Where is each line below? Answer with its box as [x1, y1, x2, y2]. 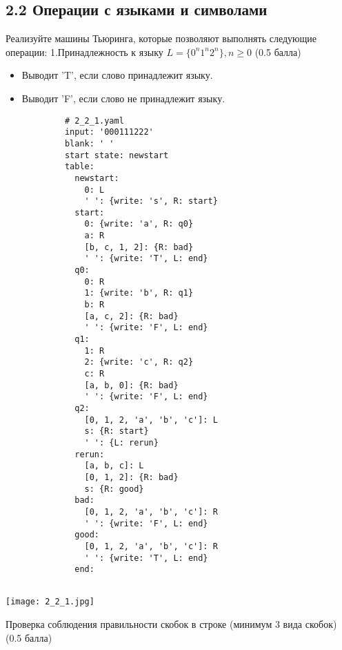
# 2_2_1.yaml [64, 115, 124, 126]
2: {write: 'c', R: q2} [84, 357, 194, 367]
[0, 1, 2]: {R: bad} [84, 472, 179, 482]
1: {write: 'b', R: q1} [84, 288, 194, 298]
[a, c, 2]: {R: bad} [84, 311, 179, 321]
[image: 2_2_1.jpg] [6, 597, 94, 607]
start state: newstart [64, 150, 169, 160]
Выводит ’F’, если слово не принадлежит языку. [21, 90, 225, 105]
